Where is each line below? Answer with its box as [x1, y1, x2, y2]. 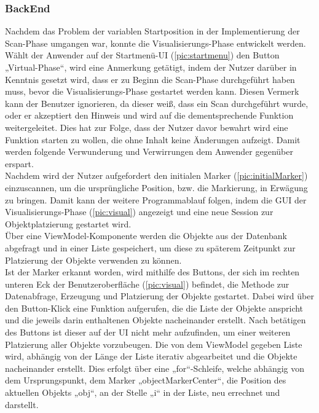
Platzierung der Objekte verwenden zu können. [5, 253, 182, 266]
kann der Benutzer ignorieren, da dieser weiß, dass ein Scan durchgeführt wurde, [5, 96, 309, 109]
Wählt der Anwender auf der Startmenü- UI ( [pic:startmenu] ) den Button [5, 49, 280, 61]
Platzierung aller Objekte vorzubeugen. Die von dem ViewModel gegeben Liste [5, 337, 302, 350]
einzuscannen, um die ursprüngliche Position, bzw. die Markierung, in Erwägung [5, 181, 308, 194]
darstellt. [5, 398, 39, 411]
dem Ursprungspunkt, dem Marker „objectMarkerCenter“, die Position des [5, 374, 286, 387]
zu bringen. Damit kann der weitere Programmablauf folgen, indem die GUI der [5, 193, 307, 206]
